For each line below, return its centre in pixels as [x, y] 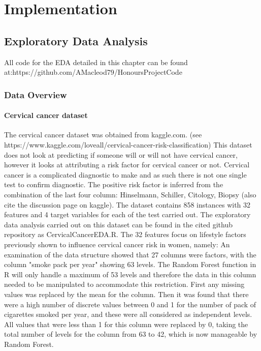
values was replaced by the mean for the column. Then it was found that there [126, 294]
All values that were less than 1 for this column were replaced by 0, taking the [126, 324]
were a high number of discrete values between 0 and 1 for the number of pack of [130, 304]
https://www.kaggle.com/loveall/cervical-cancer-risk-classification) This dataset [128, 144]
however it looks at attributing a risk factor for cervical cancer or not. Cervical [127, 165]
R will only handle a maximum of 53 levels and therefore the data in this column [130, 274]
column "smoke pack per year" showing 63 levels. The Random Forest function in [130, 264]
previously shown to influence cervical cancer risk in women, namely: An [117, 244]
